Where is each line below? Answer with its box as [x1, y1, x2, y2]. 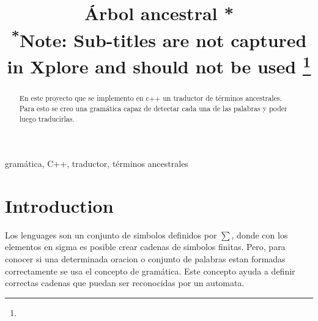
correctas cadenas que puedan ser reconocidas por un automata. [5, 276, 245, 289]
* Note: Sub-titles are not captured [11, 24, 307, 52]
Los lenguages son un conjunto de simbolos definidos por [5, 228, 217, 241]
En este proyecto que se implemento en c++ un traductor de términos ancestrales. [19, 93, 282, 103]
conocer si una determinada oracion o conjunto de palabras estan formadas [5, 253, 286, 265]
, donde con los [231, 228, 288, 241]
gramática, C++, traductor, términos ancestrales [5, 157, 188, 170]
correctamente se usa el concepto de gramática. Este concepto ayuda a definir [5, 264, 295, 277]
